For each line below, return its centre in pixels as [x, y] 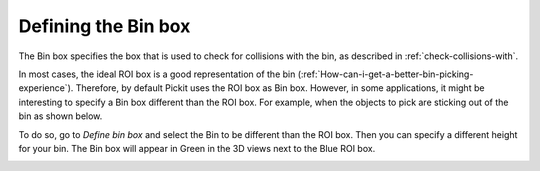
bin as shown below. [60, 116]
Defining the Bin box [104, 26]
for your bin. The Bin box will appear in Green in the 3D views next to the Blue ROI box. [197, 148]
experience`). [46, 88]
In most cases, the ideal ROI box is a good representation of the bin [157, 74]
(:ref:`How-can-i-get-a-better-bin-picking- [385, 74]
